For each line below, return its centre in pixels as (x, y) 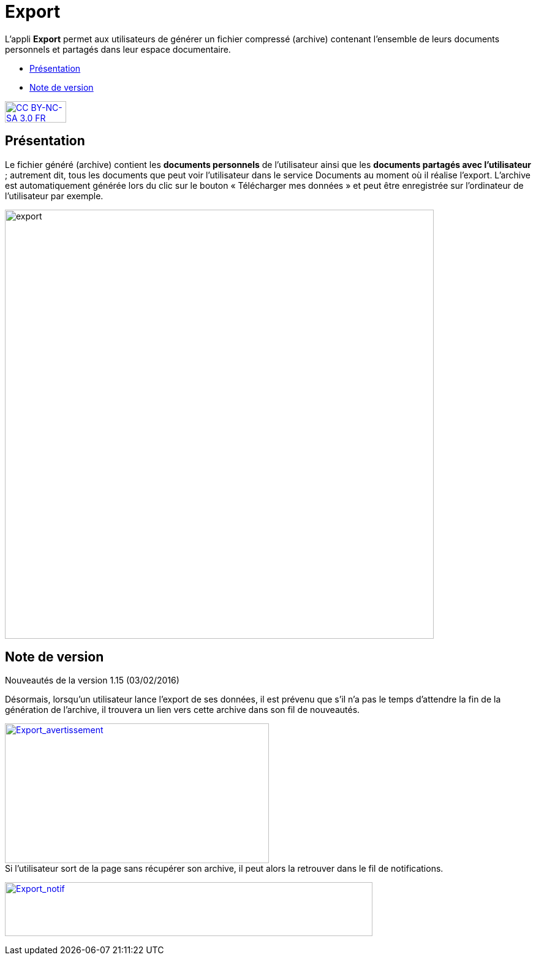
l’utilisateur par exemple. (54, 196)
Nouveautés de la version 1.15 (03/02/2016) (92, 680)
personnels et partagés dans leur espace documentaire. (118, 49)
